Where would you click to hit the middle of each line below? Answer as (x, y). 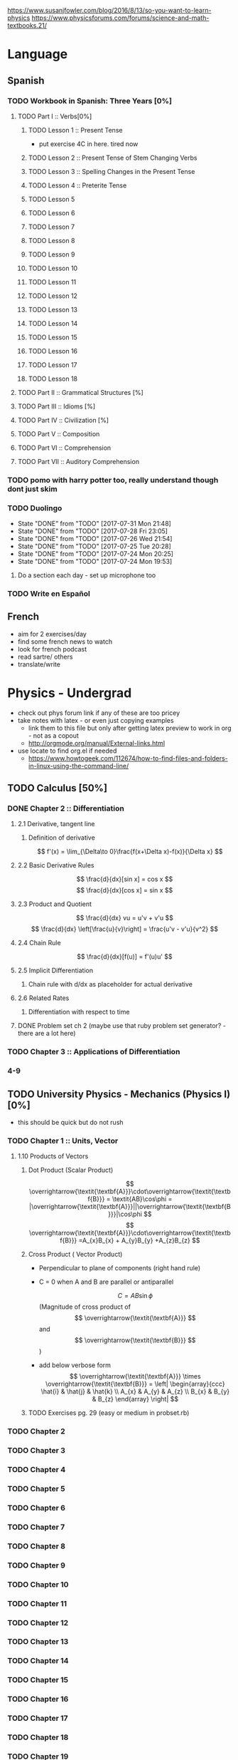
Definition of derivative (62, 838)
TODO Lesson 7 (52, 227)
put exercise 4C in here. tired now (88, 144)
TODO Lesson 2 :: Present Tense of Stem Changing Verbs (113, 158)
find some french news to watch (65, 642)
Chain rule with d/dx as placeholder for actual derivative (110, 984)
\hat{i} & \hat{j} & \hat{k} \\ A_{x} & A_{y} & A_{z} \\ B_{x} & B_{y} (135, 1391)
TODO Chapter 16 (38, 1699)
